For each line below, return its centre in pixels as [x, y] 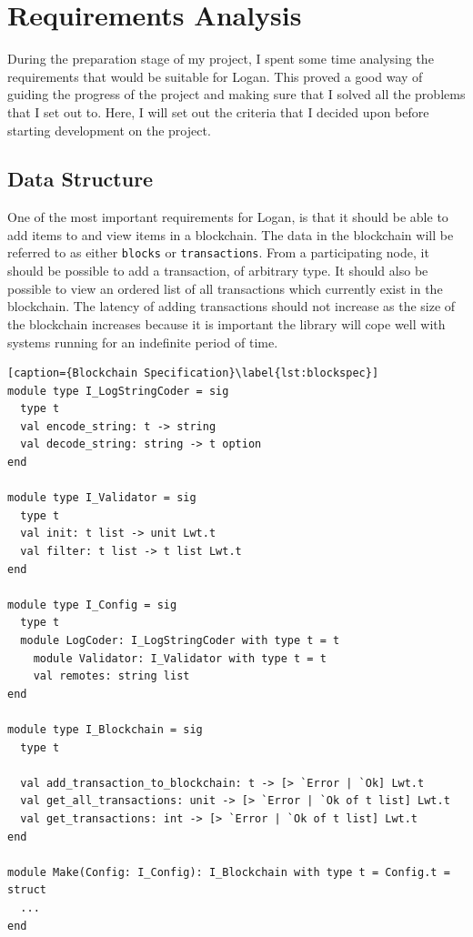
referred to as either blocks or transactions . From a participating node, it [218, 252]
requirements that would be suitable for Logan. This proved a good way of [215, 76]
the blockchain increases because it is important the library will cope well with [226, 323]
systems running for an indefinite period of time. [143, 342]
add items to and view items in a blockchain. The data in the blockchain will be [231, 234]
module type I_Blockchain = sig [105, 729]
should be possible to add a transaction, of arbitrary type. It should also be [218, 271]
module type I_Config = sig [92, 605]
